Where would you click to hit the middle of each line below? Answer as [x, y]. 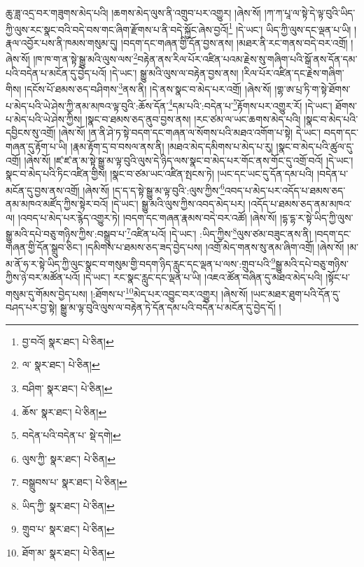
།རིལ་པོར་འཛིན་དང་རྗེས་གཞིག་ [293, 72]
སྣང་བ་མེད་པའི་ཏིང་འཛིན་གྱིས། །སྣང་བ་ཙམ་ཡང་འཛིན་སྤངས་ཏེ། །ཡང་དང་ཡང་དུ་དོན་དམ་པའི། [160, 174]
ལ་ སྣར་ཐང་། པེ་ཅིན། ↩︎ [61, 365]
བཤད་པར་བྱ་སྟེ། [31, 307]
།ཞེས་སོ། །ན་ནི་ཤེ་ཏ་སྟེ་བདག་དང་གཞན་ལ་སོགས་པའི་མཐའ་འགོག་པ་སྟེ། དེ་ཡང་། [190, 132]
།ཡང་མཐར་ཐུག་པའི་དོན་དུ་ [296, 293]
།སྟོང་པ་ [338, 277]
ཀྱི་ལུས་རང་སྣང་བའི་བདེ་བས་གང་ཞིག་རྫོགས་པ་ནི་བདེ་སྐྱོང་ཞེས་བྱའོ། [117, 29]
